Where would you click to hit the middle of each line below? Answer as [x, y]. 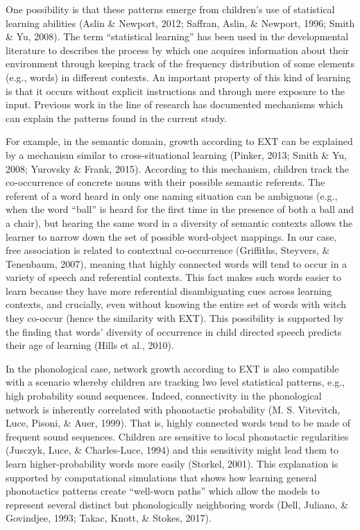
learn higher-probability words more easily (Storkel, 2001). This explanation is [172, 463]
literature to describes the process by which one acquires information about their [178, 50]
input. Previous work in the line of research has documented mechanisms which [174, 104]
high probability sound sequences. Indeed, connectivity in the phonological [164, 396]
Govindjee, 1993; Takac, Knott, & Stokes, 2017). [109, 518]
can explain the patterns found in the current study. [116, 118]
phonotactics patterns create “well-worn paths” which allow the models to [163, 491]
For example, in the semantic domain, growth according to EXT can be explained [179, 141]
